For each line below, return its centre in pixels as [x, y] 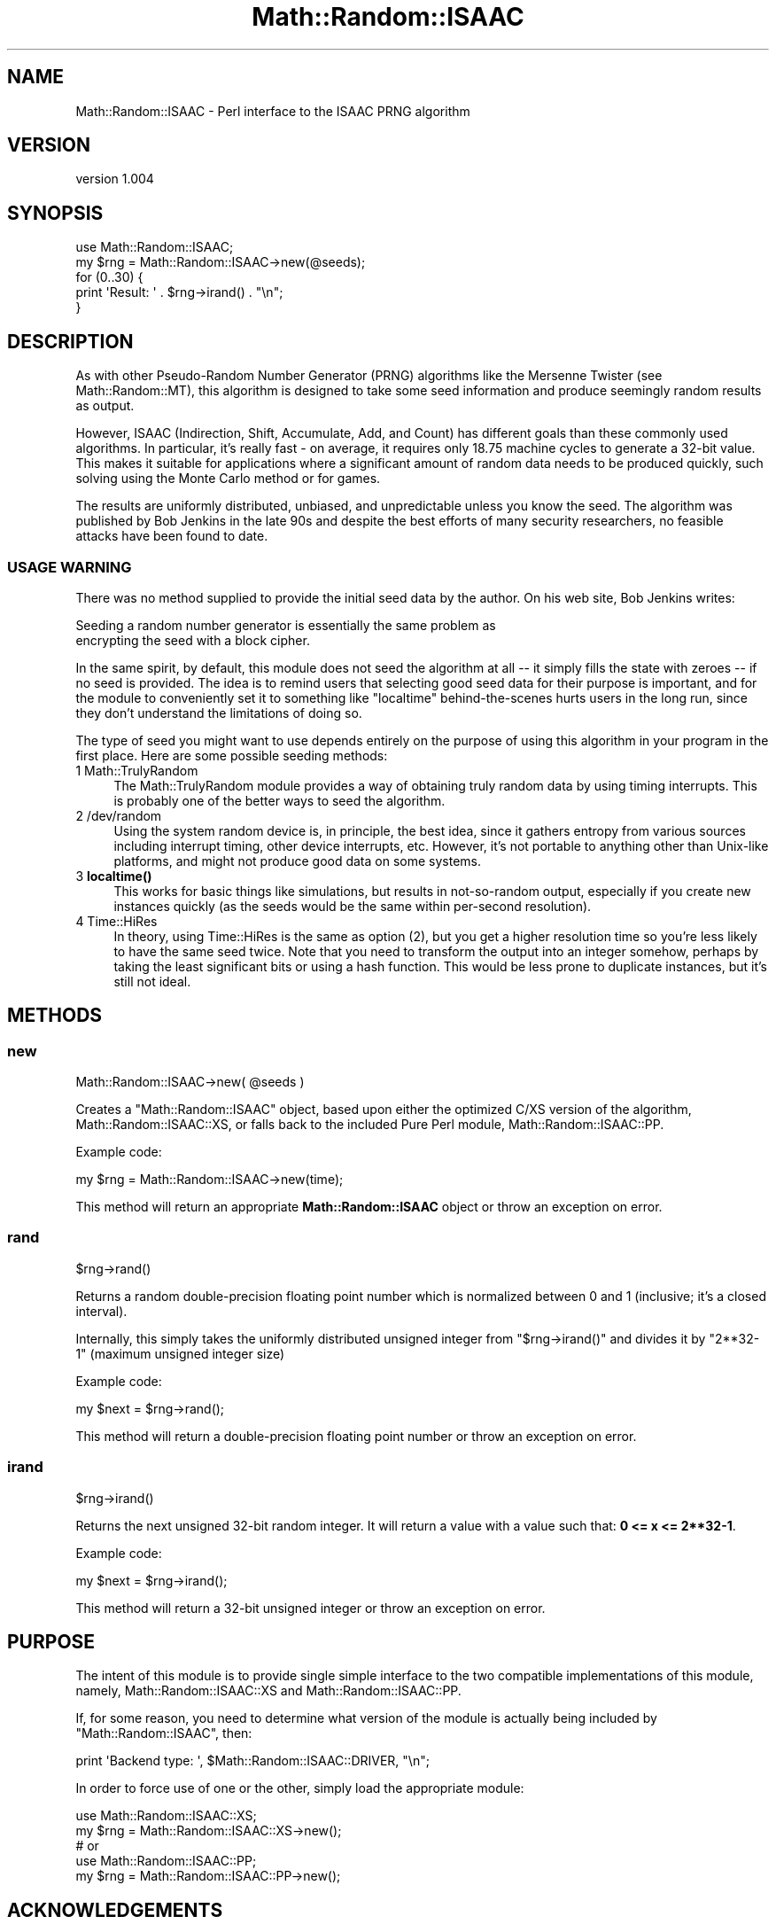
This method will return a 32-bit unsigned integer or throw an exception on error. [310, 1608]
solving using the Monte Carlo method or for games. [228, 479]
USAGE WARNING [70, 567]
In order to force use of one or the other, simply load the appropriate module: [300, 1788]
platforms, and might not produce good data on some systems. [298, 861]
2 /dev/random [119, 815]
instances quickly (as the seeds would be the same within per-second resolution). [353, 906]
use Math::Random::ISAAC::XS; [166, 1816]
